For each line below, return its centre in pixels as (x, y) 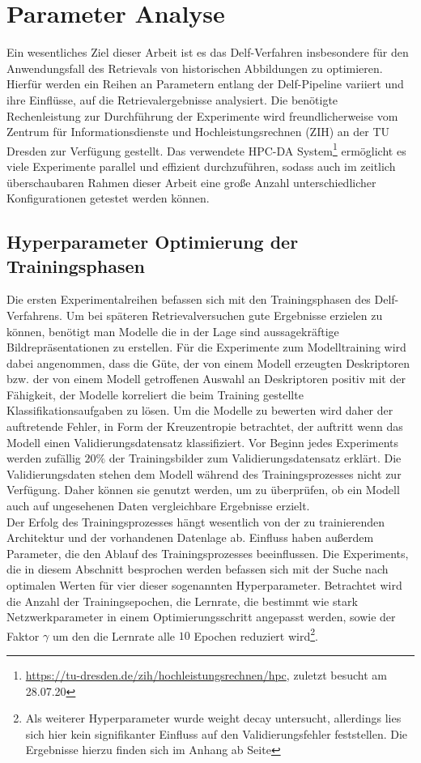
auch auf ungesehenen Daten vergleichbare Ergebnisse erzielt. (158, 506)
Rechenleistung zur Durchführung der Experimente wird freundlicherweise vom (202, 115)
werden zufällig (44, 458)
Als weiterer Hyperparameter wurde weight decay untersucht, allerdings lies (213, 718)
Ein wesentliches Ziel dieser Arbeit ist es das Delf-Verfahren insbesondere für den (208, 52)
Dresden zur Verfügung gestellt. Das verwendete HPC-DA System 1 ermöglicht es (206, 149)
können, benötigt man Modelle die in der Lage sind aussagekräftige (173, 331)
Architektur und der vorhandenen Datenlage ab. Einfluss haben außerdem (190, 537)
